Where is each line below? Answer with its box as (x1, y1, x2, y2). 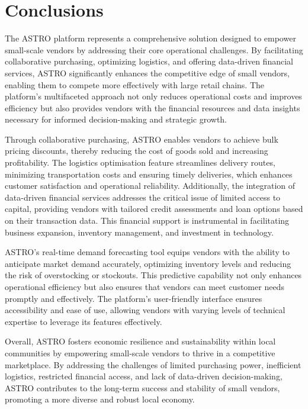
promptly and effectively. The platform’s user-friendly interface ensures (5, 292, 262, 304)
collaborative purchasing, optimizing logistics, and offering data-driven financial (5, 55, 293, 67)
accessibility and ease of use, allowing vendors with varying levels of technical (5, 304, 285, 316)
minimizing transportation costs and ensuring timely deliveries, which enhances (5, 168, 293, 180)
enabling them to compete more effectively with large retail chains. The (5, 78, 265, 91)
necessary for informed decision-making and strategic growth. (5, 113, 227, 125)
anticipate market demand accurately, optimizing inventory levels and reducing (5, 257, 291, 269)
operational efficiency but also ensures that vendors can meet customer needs (5, 281, 284, 292)
